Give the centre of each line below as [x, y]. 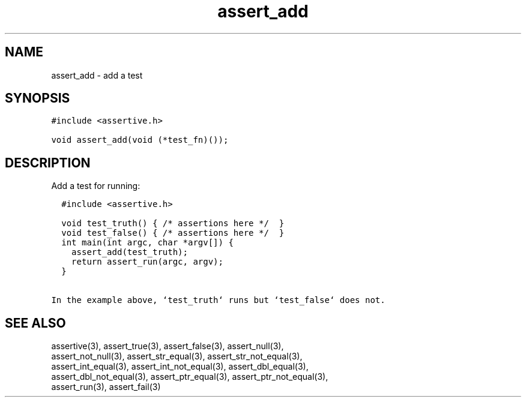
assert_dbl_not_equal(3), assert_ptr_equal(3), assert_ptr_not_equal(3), [190, 377]
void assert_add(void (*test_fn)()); [140, 140]
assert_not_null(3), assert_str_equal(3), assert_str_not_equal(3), [177, 356]
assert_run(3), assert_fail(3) [106, 387]
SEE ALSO [35, 323]
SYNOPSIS [38, 98]
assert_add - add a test [97, 75]
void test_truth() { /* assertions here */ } [173, 223]
